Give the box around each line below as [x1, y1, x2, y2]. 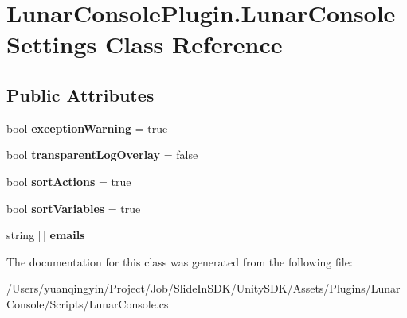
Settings [6, 28, 97, 60]
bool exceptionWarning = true [6, 119, 168, 136]
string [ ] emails [6, 227, 85, 243]
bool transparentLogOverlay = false [6, 146, 198, 163]
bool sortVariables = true [6, 200, 141, 216]
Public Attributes [6, 82, 155, 107]
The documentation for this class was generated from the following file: [6, 253, 353, 270]
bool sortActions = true [6, 173, 131, 189]
